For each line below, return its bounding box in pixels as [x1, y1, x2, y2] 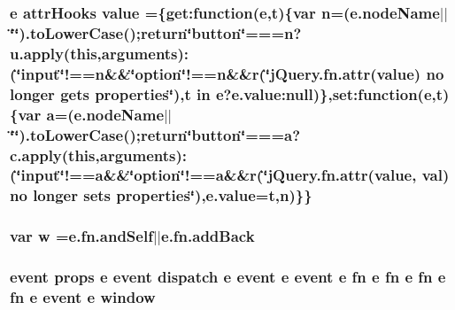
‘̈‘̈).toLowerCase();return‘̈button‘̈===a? [10, 123, 301, 145]
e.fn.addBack [161, 225, 255, 247]
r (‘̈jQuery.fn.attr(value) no [251, 62, 444, 84]
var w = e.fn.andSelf [10, 225, 153, 247]
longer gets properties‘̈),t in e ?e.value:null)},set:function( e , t [10, 82, 443, 105]
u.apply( [10, 42, 71, 64]
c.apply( [10, 143, 69, 166]
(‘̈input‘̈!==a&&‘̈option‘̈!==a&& [10, 164, 251, 186]
